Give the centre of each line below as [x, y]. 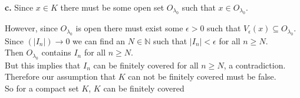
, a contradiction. [255, 65]
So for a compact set [42, 88]
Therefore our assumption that [60, 76]
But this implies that [43, 65]
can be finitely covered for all [146, 65]
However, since [31, 28]
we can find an [99, 40]
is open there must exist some [129, 28]
